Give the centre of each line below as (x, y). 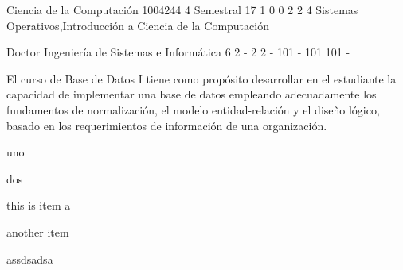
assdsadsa (30, 258)
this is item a (39, 205)
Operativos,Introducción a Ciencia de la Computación (138, 25)
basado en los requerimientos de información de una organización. (167, 125)
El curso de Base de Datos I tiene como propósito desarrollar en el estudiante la (201, 78)
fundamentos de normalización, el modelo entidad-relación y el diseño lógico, (193, 109)
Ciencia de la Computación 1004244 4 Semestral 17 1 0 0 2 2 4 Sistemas (182, 10)
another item (38, 231)
